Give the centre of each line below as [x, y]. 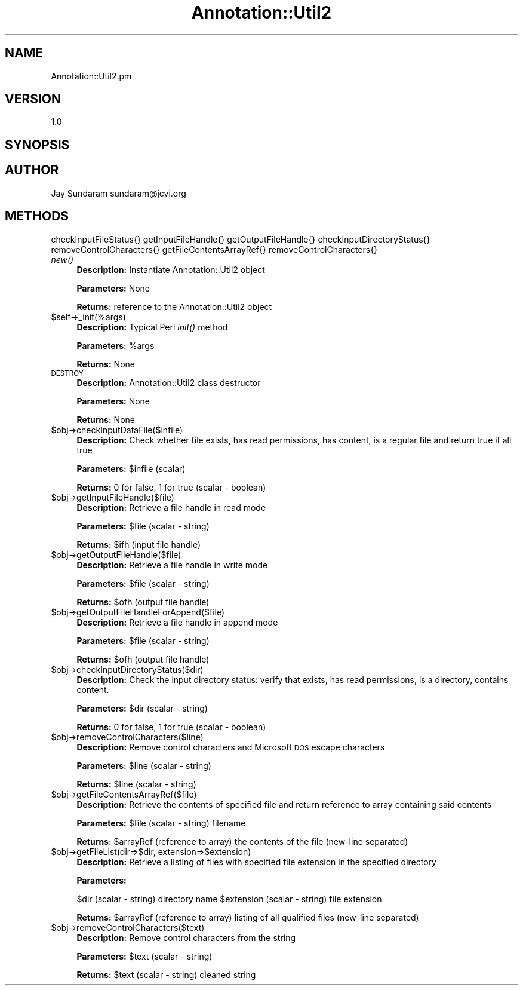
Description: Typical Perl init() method [152, 327]
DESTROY [67, 373]
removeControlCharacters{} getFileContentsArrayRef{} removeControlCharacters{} [214, 249]
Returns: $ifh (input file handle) [139, 544]
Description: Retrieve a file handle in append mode [177, 622]
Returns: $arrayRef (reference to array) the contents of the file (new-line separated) [242, 841]
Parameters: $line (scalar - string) [144, 765]
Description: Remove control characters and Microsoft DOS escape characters [231, 747]
